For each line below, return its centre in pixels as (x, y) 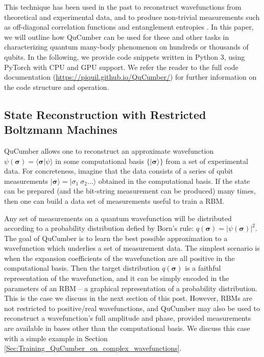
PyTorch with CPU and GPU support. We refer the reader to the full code (121, 67)
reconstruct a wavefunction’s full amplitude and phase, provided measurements (128, 318)
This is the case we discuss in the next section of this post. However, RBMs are (128, 298)
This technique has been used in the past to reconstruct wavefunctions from (123, 7)
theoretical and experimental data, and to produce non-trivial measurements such (132, 17)
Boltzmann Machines (61, 129)
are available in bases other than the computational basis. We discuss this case (127, 328)
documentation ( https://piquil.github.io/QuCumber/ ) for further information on (130, 77)
